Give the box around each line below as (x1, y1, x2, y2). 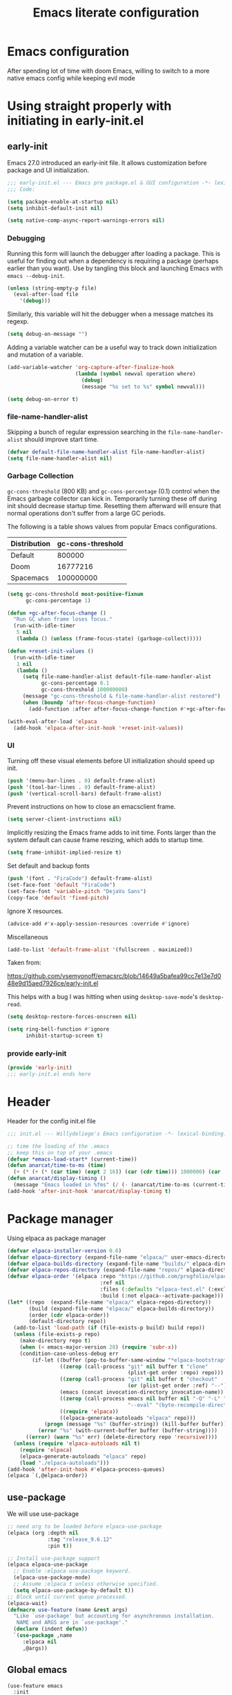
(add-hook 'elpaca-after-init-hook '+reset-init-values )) (13, 724, 184, 731)
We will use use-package (7, 1510, 79, 1518)
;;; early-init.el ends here (7, 1071, 91, 1078)
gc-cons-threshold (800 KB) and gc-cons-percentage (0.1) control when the (7, 487, 220, 495)
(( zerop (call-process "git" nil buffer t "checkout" (59, 1376, 217, 1383)
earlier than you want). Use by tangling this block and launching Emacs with (7, 264, 223, 272)
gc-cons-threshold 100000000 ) (41, 686, 128, 693)
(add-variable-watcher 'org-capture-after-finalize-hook (7, 364, 175, 371)
